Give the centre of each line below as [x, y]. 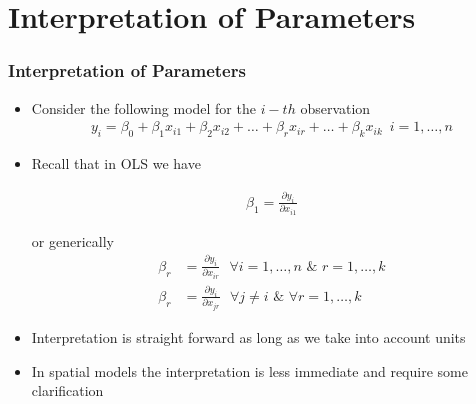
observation [335, 107]
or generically [72, 240]
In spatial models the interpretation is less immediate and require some [249, 370]
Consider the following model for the [143, 107]
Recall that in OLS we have [116, 163]
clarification [67, 390]
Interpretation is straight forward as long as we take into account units [248, 336]
